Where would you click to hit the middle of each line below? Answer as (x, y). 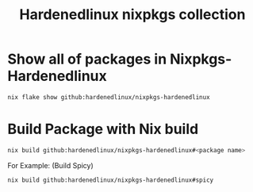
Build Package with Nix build (103, 129)
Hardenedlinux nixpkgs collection (132, 15)
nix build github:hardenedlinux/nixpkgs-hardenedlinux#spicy (111, 180)
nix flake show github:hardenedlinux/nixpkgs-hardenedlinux (109, 97)
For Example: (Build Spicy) (51, 165)
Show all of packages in (87, 59)
